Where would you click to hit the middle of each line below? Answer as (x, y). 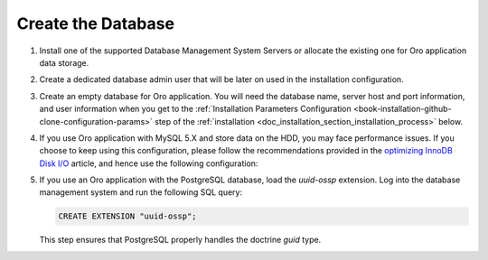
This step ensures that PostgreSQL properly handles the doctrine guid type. (180, 240)
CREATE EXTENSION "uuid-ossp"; (128, 216)
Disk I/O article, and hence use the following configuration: (149, 163)
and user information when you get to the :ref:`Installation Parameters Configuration (195, 109)
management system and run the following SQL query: (141, 192)
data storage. (64, 62)
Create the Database (96, 23)
